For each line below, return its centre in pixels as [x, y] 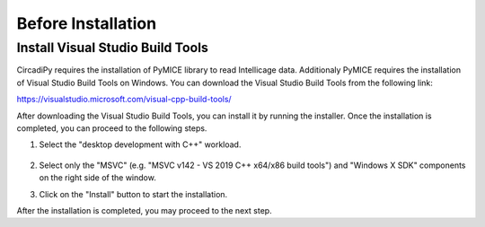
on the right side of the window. [97, 178]
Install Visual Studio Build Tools [112, 48]
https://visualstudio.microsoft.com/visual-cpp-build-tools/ [124, 100]
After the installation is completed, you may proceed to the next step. [145, 210]
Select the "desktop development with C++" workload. [140, 144]
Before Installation [87, 23]
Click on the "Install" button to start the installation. [133, 194]
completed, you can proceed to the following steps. [112, 128]
